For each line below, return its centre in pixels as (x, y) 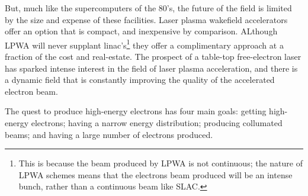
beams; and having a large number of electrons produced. (109, 134)
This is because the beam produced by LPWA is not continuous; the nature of (161, 163)
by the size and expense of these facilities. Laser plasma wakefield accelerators (146, 19)
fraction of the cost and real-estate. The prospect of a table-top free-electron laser (153, 57)
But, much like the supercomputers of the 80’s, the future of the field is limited (148, 8)
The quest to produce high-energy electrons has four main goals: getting (136, 111)
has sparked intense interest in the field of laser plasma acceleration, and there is (151, 68)
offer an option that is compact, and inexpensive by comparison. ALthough (141, 31)
